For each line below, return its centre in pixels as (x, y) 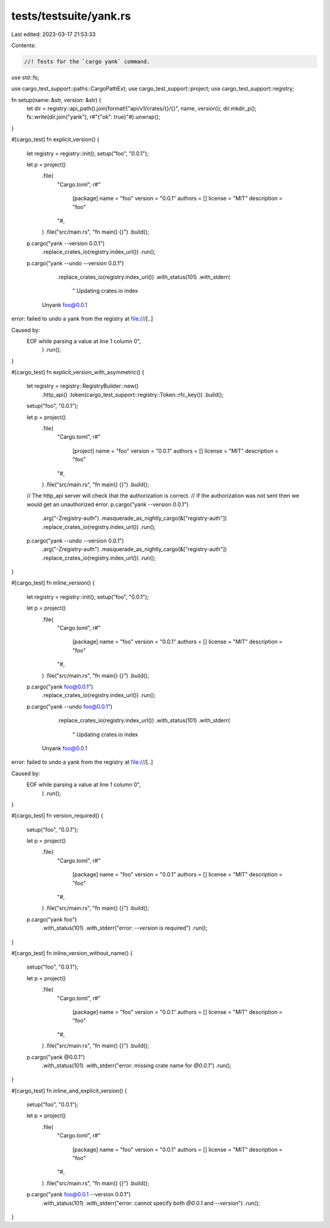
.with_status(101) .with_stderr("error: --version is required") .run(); (125, 928)
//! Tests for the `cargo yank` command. (87, 61)
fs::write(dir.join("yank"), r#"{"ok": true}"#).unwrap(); (94, 117)
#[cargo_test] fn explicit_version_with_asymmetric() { (78, 372)
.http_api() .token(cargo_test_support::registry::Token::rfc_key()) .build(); (133, 394)
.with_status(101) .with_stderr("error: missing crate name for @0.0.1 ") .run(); (137, 1065)
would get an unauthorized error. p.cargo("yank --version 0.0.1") (108, 504)
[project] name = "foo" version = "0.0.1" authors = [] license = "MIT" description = (176, 451)
